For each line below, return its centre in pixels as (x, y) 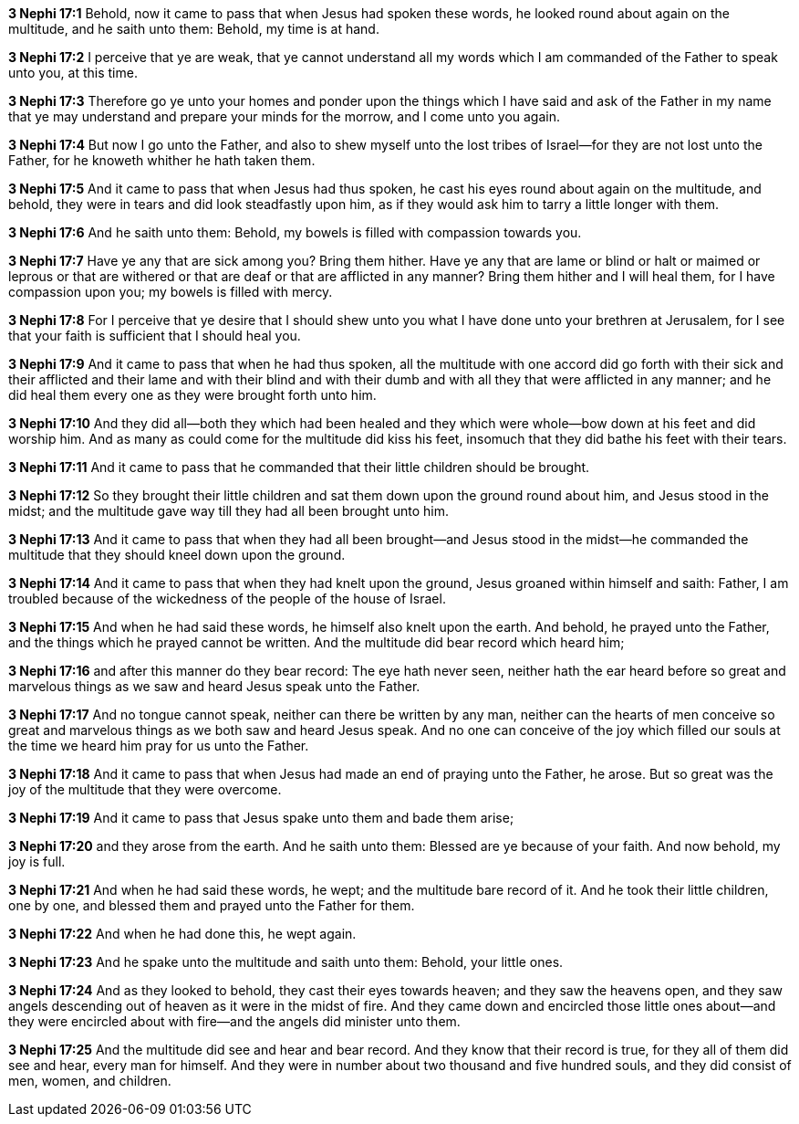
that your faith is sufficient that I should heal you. (155, 336)
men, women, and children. (90, 1081)
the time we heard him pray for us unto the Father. (159, 746)
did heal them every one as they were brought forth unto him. (192, 395)
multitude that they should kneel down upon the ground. (177, 555)
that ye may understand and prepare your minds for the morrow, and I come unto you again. (285, 116)
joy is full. (37, 861)
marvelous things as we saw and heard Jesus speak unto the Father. (214, 686)
